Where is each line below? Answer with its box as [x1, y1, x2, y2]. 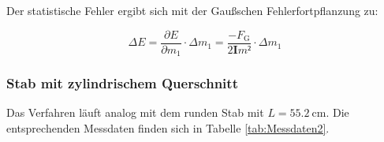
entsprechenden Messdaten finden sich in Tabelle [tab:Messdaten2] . [6, 119, 330, 136]
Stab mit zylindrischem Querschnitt [6, 73, 238, 93]
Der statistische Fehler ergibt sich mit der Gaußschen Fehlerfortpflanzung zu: [6, 2, 378, 18]
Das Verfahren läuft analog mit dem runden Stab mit [6, 104, 264, 121]
